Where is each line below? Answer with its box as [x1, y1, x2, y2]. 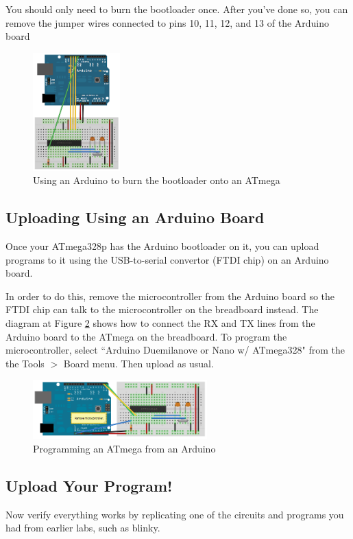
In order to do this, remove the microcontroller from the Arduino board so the [5, 288, 335, 303]
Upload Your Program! [5, 474, 173, 496]
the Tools [5, 356, 45, 370]
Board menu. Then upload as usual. [63, 356, 214, 370]
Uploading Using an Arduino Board [5, 207, 265, 228]
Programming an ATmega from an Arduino [33, 441, 216, 455]
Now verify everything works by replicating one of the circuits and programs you [5, 507, 344, 521]
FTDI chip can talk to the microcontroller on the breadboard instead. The [5, 302, 319, 317]
